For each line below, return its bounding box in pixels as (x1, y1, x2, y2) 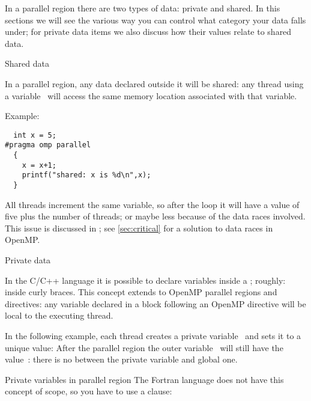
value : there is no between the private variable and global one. (5, 353, 238, 366)
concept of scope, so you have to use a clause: (5, 385, 172, 397)
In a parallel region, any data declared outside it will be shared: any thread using (5, 77, 304, 90)
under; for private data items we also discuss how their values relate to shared (5, 25, 292, 38)
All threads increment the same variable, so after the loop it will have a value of (5, 198, 300, 210)
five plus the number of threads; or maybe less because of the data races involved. (5, 210, 306, 222)
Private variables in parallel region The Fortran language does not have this (5, 373, 284, 385)
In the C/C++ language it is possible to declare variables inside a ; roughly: (5, 274, 286, 286)
